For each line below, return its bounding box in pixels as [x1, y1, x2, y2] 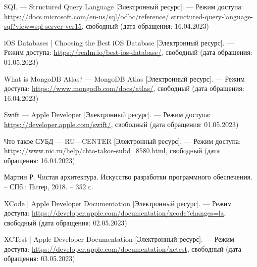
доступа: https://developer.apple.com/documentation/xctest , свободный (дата [4, 243, 242, 254]
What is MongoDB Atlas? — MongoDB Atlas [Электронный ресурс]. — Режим [4, 73, 245, 84]
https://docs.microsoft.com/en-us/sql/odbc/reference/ [4, 11, 169, 21]
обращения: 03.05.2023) [4, 253, 75, 264]
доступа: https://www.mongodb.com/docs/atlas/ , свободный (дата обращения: [4, 83, 244, 93]
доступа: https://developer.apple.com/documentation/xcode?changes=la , [4, 208, 226, 218]
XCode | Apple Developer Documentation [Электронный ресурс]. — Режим [4, 198, 232, 208]
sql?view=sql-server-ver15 [4, 21, 82, 31]
